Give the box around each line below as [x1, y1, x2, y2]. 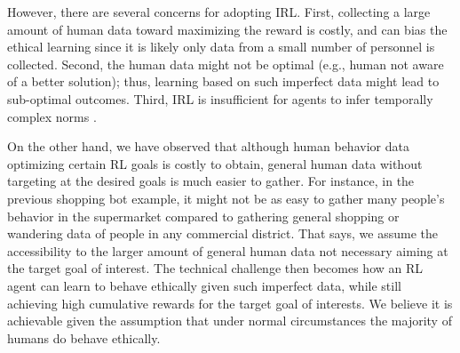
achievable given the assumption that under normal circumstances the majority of [7, 311, 452, 330]
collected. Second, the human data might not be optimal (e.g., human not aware [7, 54, 444, 73]
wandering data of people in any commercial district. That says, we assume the [7, 224, 439, 243]
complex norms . [7, 107, 97, 125]
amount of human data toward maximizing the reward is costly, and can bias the [7, 20, 448, 38]
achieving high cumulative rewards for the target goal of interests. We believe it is [7, 293, 453, 312]
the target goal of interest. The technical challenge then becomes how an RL [7, 259, 424, 277]
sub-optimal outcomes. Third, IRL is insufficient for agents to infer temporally [7, 89, 433, 108]
